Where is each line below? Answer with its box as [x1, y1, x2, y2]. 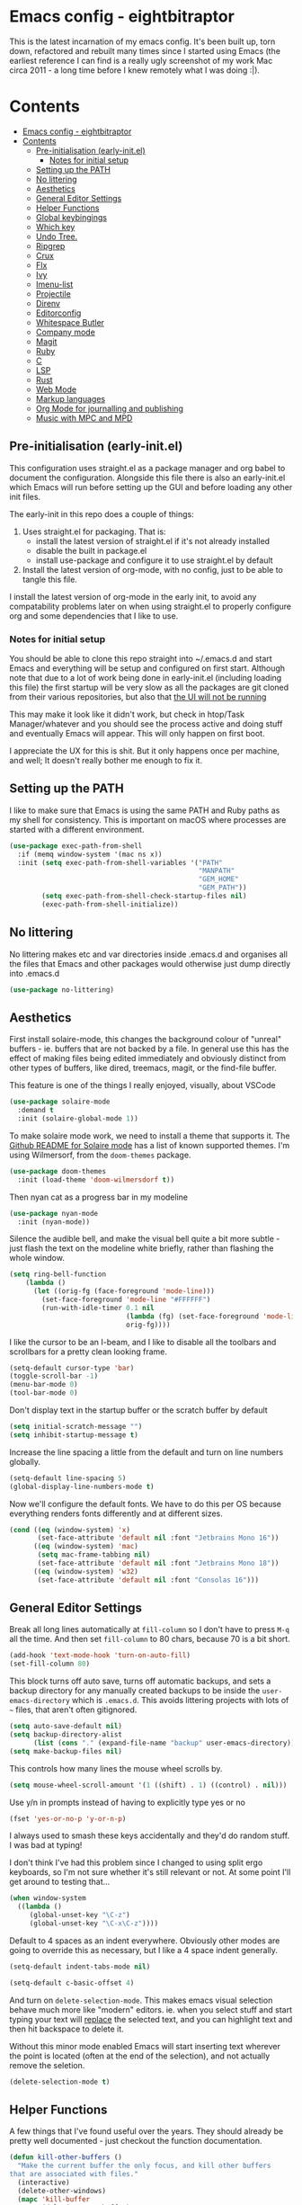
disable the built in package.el [35, 545, 147, 556]
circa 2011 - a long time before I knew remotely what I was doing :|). [9, 65, 261, 76]
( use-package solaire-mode [9, 1097, 111, 1107]
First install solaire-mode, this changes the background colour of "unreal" [9, 1034, 281, 1045]
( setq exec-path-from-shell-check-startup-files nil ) [41, 892, 247, 901]
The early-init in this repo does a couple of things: [9, 508, 195, 519]
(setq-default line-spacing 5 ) [9, 1473, 127, 1483]
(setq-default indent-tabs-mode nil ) [9, 1962, 151, 1971]
